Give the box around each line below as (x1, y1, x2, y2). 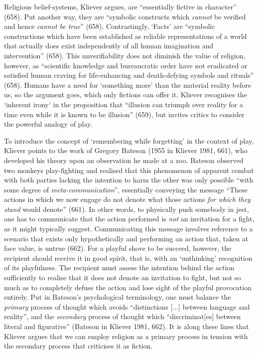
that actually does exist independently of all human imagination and (4, 40, 214, 51)
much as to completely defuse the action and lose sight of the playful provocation (4, 282, 252, 292)
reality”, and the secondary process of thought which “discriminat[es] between (4, 311, 241, 322)
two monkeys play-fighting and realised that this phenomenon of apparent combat (4, 165, 254, 175)
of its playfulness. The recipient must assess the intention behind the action (4, 262, 235, 273)
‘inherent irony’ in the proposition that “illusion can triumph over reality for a (4, 99, 244, 109)
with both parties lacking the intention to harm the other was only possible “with (4, 175, 254, 185)
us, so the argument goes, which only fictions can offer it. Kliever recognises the (4, 89, 247, 100)
